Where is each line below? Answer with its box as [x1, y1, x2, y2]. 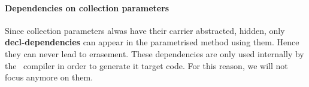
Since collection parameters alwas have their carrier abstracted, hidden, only [5, 24, 285, 36]
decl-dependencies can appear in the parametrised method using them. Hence [5, 36, 299, 48]
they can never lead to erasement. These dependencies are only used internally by [5, 47, 304, 60]
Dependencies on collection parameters [5, 1, 169, 14]
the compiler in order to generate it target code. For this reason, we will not [5, 59, 288, 72]
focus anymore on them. [5, 71, 93, 83]
